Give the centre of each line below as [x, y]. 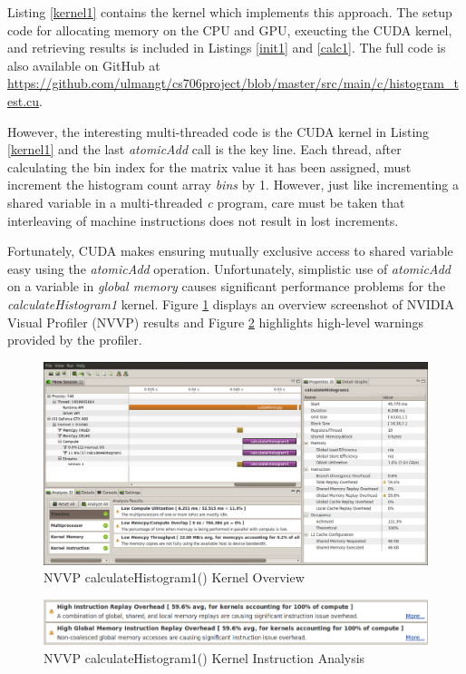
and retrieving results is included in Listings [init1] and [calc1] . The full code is [227, 48]
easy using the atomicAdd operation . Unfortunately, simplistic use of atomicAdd [229, 268]
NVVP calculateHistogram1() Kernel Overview [174, 577]
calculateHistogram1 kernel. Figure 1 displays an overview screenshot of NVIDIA [231, 303]
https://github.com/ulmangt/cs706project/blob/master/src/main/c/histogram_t [233, 83]
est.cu [24, 100]
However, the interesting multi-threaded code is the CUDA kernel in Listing [218, 131]
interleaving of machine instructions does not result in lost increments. [203, 220]
